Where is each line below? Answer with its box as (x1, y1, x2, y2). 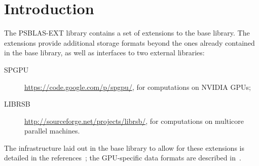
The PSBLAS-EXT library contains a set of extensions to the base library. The (4, 27, 250, 38)
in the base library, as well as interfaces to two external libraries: (4, 47, 205, 58)
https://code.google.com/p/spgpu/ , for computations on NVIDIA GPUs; (24, 81, 251, 92)
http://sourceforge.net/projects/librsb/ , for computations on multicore (24, 115, 244, 126)
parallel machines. (24, 125, 80, 136)
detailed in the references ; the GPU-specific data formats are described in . (4, 152, 241, 163)
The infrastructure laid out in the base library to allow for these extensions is (4, 142, 244, 153)
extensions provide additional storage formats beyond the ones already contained (4, 37, 255, 48)
